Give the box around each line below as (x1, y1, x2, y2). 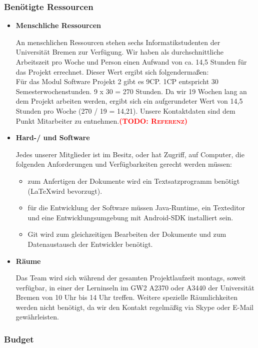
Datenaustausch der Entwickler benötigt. (27, 238, 153, 249)
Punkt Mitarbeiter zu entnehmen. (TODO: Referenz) (15, 115, 187, 126)
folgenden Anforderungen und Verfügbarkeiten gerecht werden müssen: (15, 159, 232, 169)
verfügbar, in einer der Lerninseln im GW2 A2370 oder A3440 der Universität (15, 282, 254, 292)
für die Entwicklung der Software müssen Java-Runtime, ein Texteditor (27, 202, 245, 213)
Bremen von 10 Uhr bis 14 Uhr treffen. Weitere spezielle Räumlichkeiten (15, 292, 238, 302)
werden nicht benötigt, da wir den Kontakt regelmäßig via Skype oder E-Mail (15, 301, 254, 312)
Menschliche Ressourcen (15, 20, 101, 31)
